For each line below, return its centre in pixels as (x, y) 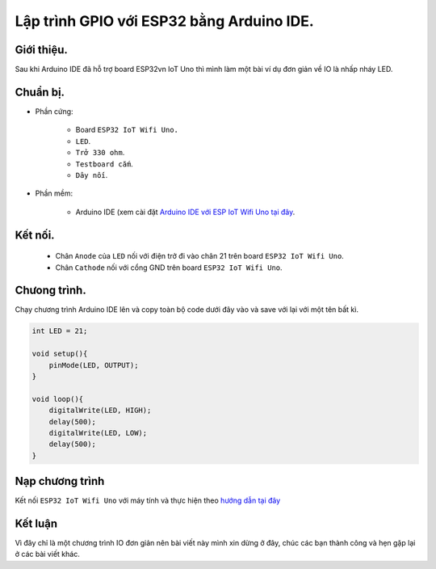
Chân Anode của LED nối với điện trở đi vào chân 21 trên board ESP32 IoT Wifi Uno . (200, 256)
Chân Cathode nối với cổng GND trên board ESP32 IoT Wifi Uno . (169, 268)
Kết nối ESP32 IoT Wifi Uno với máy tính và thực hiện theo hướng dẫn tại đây (148, 500)
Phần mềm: (54, 193)
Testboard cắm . (104, 164)
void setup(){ (60, 354)
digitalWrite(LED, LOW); (98, 433)
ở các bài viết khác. (47, 554)
